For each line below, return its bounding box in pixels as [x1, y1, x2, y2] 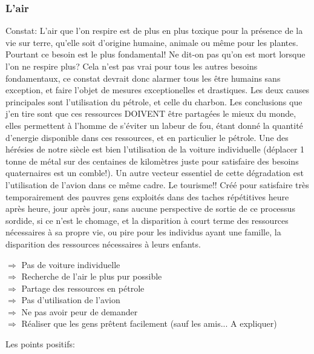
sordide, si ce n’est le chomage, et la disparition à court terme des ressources [5, 214, 289, 226]
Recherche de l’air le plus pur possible [21, 270, 162, 283]
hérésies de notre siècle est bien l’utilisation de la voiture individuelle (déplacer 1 [5, 143, 305, 156]
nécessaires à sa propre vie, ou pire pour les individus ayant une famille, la [5, 226, 281, 238]
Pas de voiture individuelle [21, 258, 120, 270]
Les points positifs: [5, 338, 75, 350]
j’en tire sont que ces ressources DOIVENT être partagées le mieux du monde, [5, 107, 296, 120]
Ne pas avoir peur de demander [21, 305, 138, 318]
